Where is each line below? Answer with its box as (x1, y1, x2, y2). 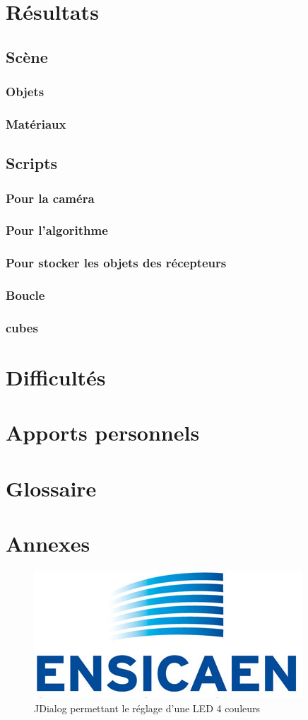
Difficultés (6, 363, 106, 392)
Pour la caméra (6, 189, 95, 207)
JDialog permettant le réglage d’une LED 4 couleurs (34, 700, 261, 715)
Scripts (6, 152, 58, 174)
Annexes (6, 529, 90, 558)
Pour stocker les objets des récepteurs (6, 254, 227, 272)
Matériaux (6, 115, 66, 132)
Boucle (6, 286, 45, 304)
